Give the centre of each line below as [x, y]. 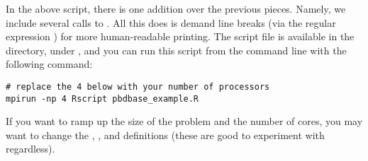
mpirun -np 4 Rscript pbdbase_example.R [102, 99]
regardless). [30, 149]
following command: [49, 64]
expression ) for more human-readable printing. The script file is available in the [180, 36]
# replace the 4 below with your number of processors [138, 87]
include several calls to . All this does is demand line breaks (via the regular [171, 22]
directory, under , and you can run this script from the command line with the [176, 50]
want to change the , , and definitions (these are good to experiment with [165, 135]
